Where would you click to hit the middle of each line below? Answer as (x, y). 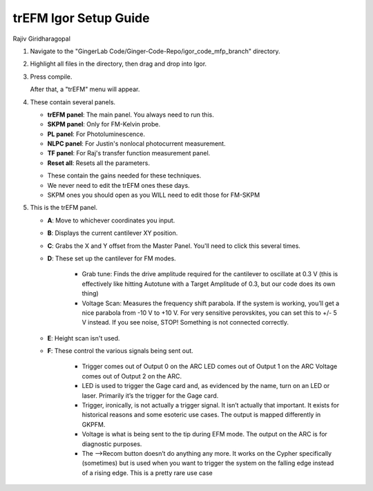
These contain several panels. (73, 102)
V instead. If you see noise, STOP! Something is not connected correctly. (185, 322)
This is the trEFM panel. (64, 208)
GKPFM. (94, 424)
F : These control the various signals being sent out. (120, 351)
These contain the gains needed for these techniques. (124, 175)
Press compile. (51, 77)
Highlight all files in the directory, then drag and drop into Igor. (118, 64)
